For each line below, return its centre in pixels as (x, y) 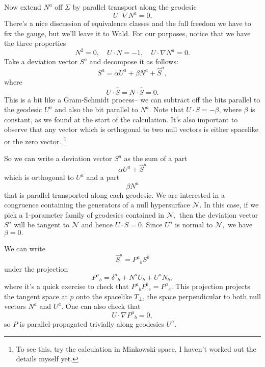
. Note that (166, 109)
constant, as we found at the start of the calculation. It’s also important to (121, 119)
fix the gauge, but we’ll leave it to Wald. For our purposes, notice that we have (127, 33)
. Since (152, 225)
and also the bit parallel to (96, 109)
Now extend (23, 7)
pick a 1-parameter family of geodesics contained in (84, 214)
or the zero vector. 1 (35, 140)
